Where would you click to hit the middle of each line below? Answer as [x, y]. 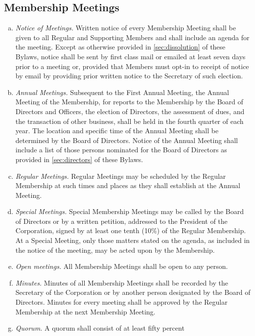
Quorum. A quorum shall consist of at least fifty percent [100, 328]
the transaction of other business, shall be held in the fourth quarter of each [129, 121]
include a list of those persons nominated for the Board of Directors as [121, 150]
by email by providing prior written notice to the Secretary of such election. [129, 76]
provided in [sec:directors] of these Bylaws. [79, 159]
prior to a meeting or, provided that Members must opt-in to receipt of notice [132, 66]
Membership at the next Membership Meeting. [85, 311]
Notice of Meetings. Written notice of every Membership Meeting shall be [126, 28]
